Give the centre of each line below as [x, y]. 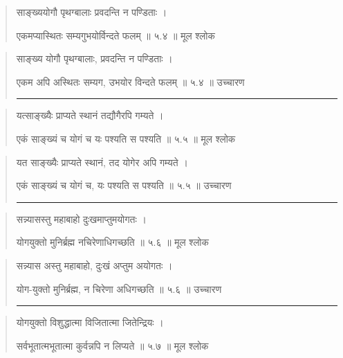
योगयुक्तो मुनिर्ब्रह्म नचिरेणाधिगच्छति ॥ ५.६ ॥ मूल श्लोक [112, 242]
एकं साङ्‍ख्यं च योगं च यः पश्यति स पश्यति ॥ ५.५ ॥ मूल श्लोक [126, 138]
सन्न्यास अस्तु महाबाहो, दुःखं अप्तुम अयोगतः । [94, 265]
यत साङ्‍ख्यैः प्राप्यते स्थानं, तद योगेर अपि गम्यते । [102, 162]
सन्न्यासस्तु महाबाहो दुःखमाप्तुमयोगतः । [81, 218]
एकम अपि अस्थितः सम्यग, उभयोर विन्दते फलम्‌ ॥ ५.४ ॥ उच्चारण [130, 81]
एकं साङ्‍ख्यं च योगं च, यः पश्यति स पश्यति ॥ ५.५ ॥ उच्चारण [124, 185]
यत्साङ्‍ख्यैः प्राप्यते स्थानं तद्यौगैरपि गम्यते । [90, 115]
